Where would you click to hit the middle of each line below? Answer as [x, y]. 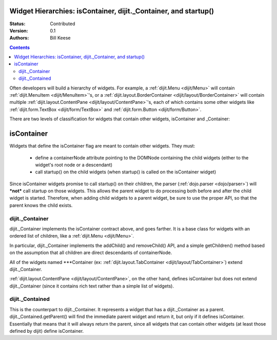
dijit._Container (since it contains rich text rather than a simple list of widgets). [92, 286]
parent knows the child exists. [41, 205]
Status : [17, 24]
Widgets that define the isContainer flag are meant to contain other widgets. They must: [102, 146]
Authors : [19, 38]
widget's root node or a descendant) [74, 165]
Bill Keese [60, 38]
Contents [20, 47]
